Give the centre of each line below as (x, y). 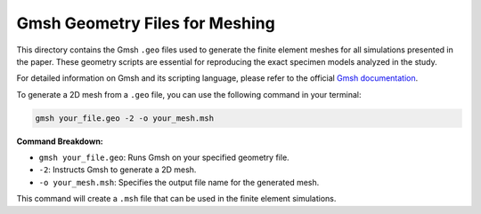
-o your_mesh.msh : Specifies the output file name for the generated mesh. (179, 182)
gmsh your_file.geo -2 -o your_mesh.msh (124, 118)
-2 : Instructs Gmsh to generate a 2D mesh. (118, 170)
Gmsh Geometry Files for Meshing (146, 23)
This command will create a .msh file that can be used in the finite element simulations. (176, 199)
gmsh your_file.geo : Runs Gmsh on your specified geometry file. (164, 158)
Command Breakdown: (60, 141)
